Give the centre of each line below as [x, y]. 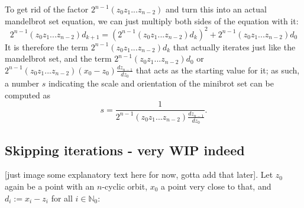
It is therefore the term [46, 47]
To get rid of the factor [47, 9]
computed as [28, 95]
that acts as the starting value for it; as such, [218, 70]
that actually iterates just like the [234, 47]
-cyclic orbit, [125, 186]
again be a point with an [50, 186]
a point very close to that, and [216, 186]
